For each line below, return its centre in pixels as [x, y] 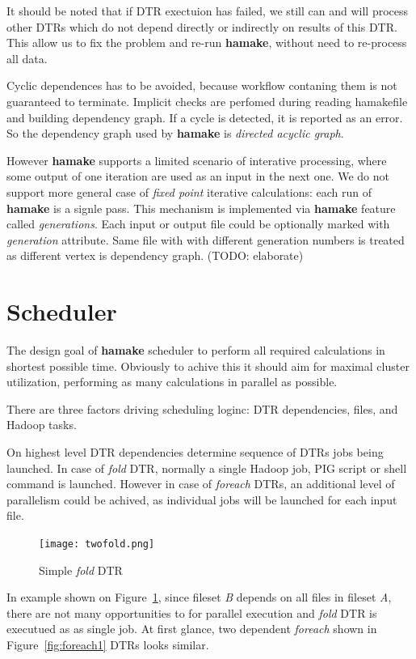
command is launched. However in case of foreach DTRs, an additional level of [201, 484]
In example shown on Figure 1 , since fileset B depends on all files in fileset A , [199, 597]
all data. [27, 58]
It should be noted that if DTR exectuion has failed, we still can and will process [208, 11]
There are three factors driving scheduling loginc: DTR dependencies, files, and [202, 408]
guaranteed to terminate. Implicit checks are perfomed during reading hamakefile [207, 101]
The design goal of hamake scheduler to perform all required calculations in [196, 350]
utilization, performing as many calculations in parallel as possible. [172, 382]
